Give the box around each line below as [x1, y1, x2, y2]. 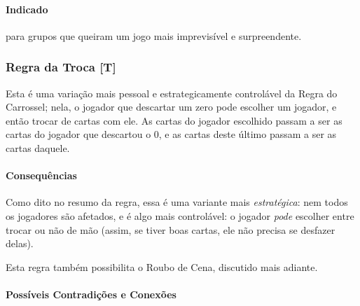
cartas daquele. [6, 140, 70, 155]
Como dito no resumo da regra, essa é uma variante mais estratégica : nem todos [6, 195, 348, 209]
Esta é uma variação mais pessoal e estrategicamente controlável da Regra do [6, 85, 338, 100]
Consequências [6, 168, 77, 183]
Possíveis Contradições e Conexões [6, 286, 176, 301]
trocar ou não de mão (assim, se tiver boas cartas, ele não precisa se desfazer [6, 222, 335, 237]
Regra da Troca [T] [6, 58, 116, 76]
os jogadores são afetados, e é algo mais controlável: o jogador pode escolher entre [6, 208, 354, 223]
